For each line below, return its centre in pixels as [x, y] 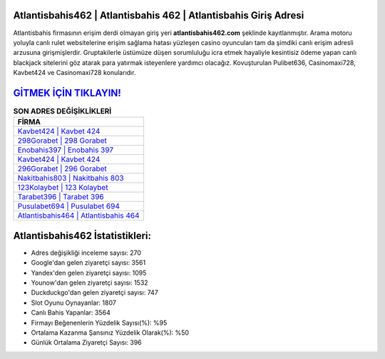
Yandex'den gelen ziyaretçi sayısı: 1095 [89, 273]
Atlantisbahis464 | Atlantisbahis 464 [78, 216]
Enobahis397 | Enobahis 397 [66, 150]
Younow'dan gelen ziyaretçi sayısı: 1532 [90, 283]
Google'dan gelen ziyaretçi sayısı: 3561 [88, 263]
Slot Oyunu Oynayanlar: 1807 [74, 303]
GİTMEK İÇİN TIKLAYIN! [67, 93]
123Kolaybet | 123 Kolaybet [63, 188]
